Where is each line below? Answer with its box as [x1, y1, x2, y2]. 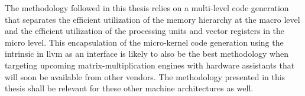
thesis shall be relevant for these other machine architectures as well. [5, 82, 254, 94]
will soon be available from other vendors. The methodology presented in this [5, 70, 285, 83]
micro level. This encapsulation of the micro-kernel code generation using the [5, 36, 284, 48]
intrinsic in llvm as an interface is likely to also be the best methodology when [5, 47, 288, 60]
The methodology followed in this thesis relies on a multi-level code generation [5, 2, 289, 13]
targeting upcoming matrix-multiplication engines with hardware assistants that [5, 59, 295, 71]
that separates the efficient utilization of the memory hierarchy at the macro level [5, 13, 300, 25]
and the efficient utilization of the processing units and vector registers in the [5, 25, 285, 37]
